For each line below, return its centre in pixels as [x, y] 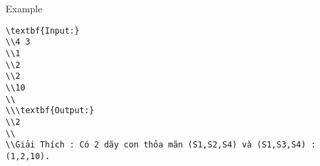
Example [24, 8]
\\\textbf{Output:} [50, 111]
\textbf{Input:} [43, 31]
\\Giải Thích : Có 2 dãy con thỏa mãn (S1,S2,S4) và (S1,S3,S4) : [161, 145]
